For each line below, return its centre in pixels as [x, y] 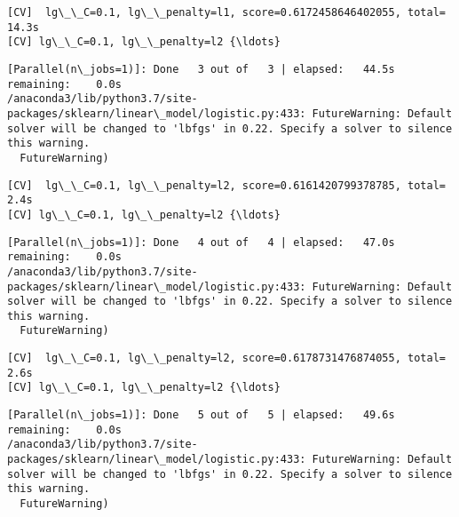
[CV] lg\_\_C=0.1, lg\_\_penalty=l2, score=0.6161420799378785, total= [226, 185]
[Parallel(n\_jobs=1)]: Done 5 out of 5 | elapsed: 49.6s [201, 415]
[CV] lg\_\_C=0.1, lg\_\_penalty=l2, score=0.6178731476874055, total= [226, 358]
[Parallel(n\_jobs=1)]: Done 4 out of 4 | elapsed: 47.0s [201, 242]
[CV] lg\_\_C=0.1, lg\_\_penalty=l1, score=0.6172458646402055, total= [226, 12]
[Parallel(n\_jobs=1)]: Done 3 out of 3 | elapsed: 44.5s [201, 69]
